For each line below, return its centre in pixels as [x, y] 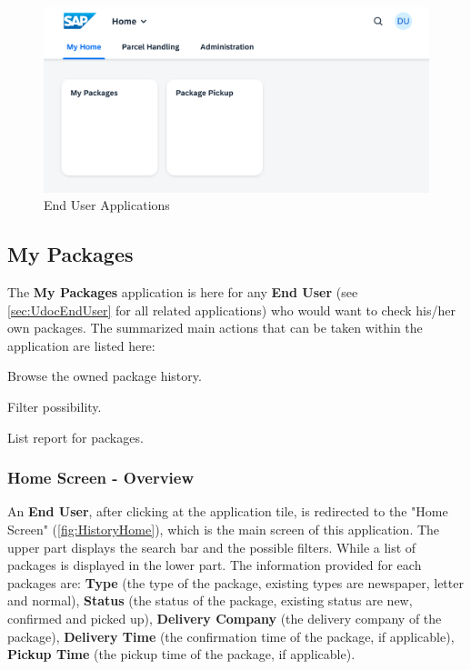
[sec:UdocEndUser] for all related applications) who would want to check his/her [232, 310]
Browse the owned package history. [105, 376]
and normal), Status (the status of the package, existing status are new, [210, 600]
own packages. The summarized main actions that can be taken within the [215, 328]
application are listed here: [81, 345]
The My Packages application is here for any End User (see [183, 292]
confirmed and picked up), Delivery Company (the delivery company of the [225, 619]
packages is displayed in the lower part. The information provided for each [215, 565]
